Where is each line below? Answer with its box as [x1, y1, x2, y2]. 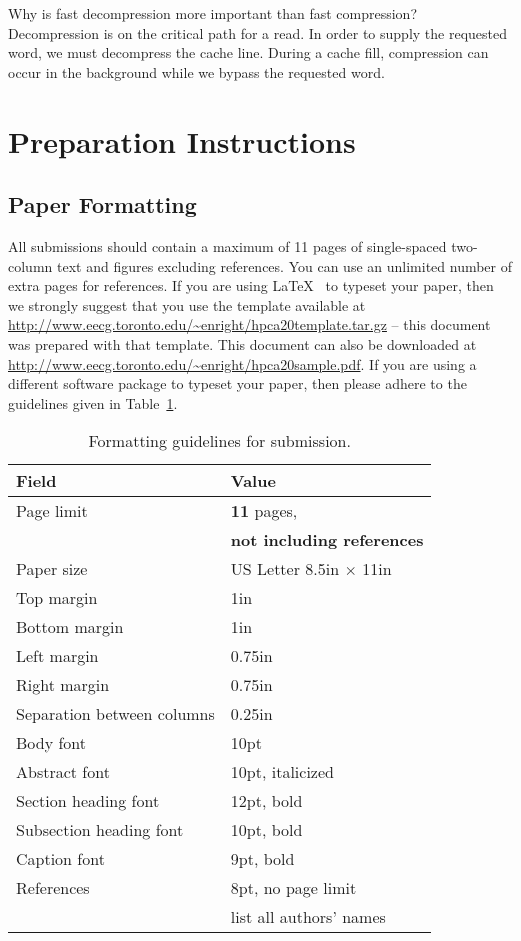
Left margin [16, 644, 99, 668]
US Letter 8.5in [230, 557, 340, 581]
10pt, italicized [230, 760, 334, 784]
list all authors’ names [230, 905, 386, 929]
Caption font [16, 847, 105, 871]
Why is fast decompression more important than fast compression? [8, 3, 418, 23]
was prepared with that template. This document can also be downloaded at [8, 333, 477, 354]
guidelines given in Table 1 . [8, 392, 178, 413]
